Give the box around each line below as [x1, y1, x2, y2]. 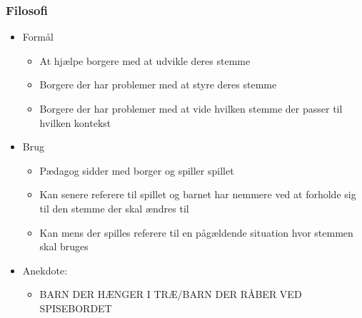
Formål [22, 29, 54, 44]
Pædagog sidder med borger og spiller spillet [39, 163, 234, 178]
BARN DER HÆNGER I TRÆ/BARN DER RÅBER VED [39, 287, 302, 302]
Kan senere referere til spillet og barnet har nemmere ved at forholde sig [39, 187, 356, 202]
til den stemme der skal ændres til [39, 200, 189, 215]
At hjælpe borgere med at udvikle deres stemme [39, 53, 251, 68]
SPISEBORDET [39, 300, 112, 315]
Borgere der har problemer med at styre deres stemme [39, 77, 277, 92]
